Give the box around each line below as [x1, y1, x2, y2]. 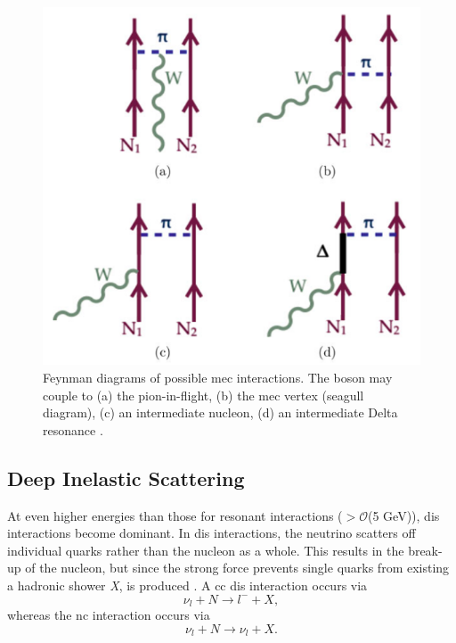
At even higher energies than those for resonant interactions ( [7, 506, 343, 524]
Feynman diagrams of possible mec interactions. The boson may [43, 368, 393, 387]
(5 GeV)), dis [368, 506, 440, 524]
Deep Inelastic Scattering [7, 464, 245, 491]
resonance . [43, 420, 103, 439]
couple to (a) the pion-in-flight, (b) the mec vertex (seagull [43, 385, 364, 404]
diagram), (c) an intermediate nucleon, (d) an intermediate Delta [43, 403, 398, 422]
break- [408, 540, 443, 559]
